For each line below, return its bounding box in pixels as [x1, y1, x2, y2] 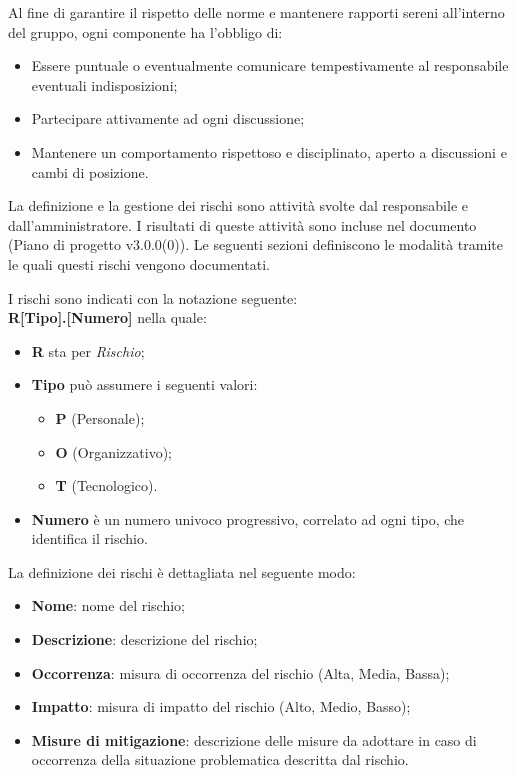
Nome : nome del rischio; [31, 595, 185, 616]
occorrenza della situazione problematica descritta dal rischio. [31, 749, 409, 770]
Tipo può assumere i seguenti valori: [31, 374, 258, 395]
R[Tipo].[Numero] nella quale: [8, 307, 207, 328]
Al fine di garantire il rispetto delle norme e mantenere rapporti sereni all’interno [8, 2, 505, 22]
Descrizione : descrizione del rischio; [31, 629, 258, 650]
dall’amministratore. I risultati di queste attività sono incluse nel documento [8, 214, 477, 235]
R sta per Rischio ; [31, 340, 145, 361]
